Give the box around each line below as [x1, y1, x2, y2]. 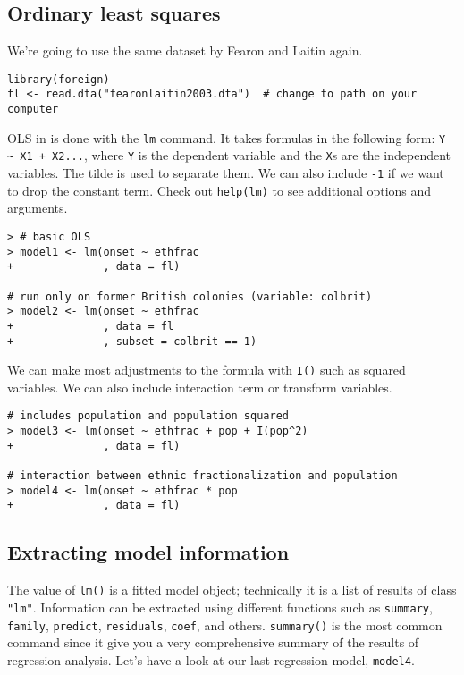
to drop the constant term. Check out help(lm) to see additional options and [7, 181, 432, 199]
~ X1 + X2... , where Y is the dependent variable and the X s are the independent [7, 146, 451, 165]
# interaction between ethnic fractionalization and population [7, 469, 398, 483]
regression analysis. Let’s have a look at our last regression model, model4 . [7, 650, 415, 669]
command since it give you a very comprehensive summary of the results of [7, 633, 419, 652]
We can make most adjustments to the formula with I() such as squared [7, 360, 406, 379]
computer [7, 103, 59, 116]
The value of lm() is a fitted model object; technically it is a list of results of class [7, 580, 457, 599]
